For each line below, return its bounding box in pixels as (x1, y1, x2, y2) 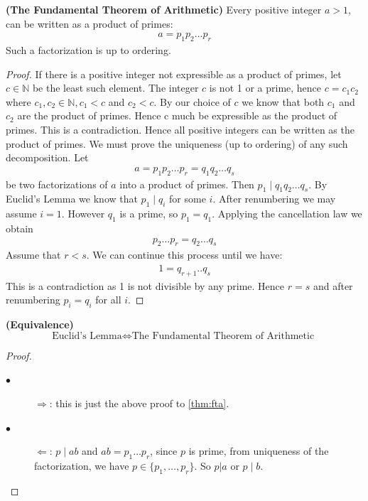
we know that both (242, 94, 325, 109)
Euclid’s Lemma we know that (6, 191, 138, 206)
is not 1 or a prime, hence (209, 80, 322, 95)
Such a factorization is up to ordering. (6, 43, 171, 58)
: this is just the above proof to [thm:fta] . (49, 396, 229, 410)
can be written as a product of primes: (6, 16, 173, 31)
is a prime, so (119, 206, 178, 221)
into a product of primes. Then (119, 176, 254, 191)
